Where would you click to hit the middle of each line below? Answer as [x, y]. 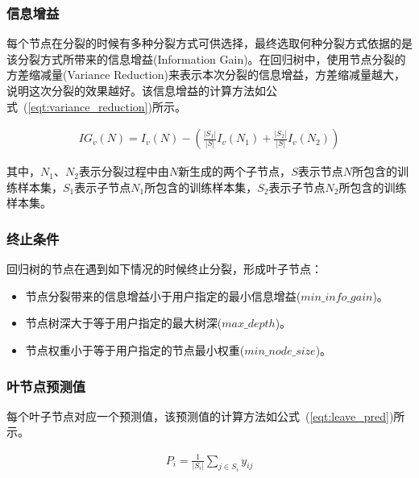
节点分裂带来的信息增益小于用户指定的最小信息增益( [163, 295]
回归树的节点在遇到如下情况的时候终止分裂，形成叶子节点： [164, 269]
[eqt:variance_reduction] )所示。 [107, 106]
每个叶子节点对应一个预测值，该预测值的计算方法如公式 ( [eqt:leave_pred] [198, 416]
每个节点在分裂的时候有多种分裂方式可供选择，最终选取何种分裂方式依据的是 [209, 43]
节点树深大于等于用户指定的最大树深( [124, 323]
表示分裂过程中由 [124, 171]
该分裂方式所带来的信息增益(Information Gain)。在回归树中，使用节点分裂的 [206, 58]
